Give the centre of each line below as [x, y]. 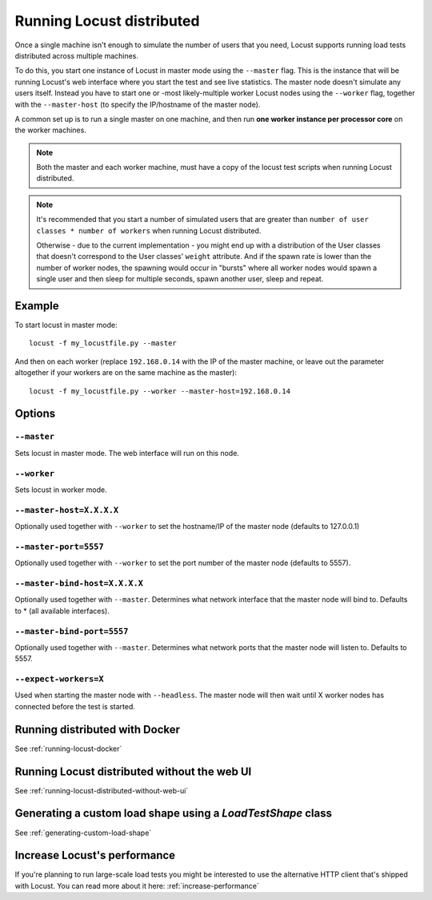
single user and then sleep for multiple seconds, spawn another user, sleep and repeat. [180, 279]
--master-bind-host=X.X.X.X [79, 583]
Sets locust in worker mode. [61, 490]
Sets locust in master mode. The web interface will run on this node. [127, 453]
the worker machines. [51, 130]
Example [37, 306]
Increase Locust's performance [95, 856]
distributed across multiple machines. [77, 55]
